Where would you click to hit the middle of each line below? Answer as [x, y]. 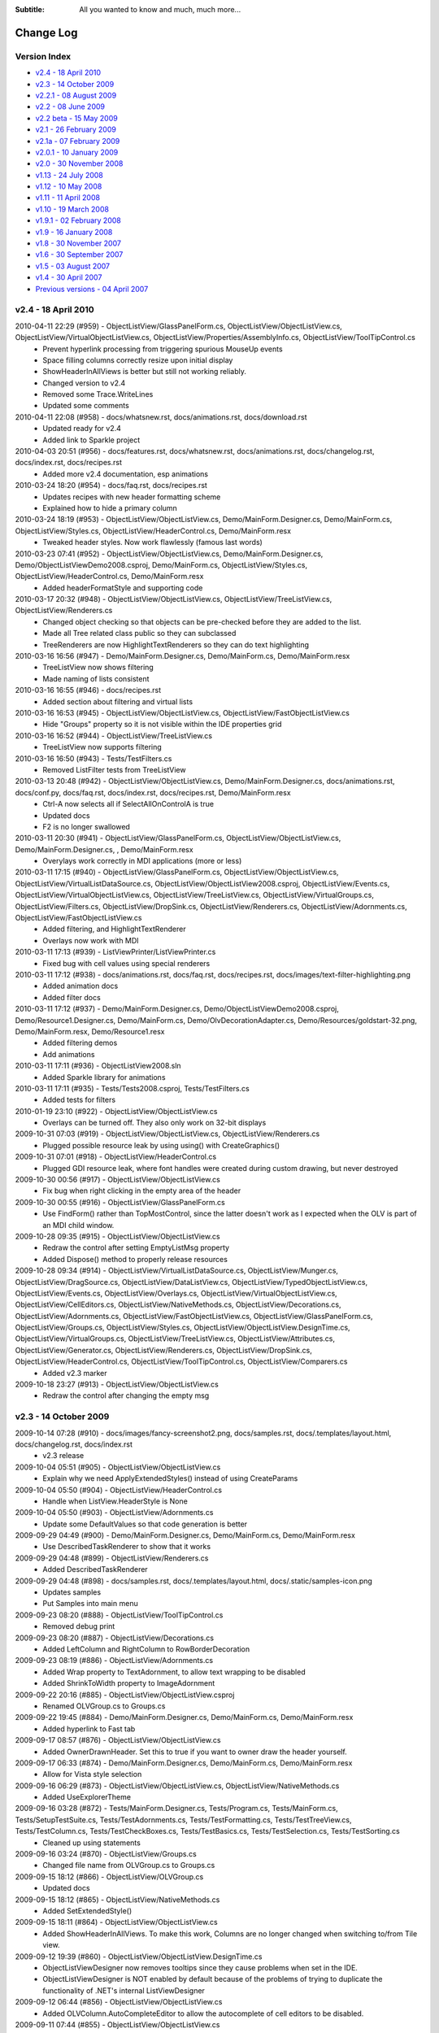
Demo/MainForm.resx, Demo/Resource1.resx [90, 1031]
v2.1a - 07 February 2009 [78, 141]
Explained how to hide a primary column [110, 507]
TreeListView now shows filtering [98, 668]
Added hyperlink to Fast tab [89, 1729]
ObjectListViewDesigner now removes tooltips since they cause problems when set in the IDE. [200, 1967]
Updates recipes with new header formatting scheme [132, 497]
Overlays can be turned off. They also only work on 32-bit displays [154, 1123]
